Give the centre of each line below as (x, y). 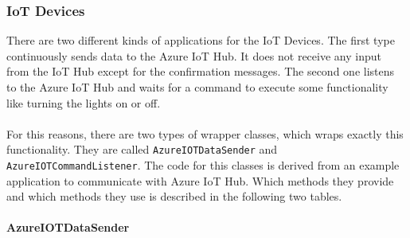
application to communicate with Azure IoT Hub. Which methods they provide (200, 180)
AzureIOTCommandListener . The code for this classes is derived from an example (203, 165)
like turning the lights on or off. (84, 102)
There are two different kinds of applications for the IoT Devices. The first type (201, 40)
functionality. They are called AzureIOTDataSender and (142, 149)
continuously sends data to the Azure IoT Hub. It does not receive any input (194, 55)
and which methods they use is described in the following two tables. (174, 196)
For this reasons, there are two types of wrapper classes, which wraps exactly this (205, 133)
